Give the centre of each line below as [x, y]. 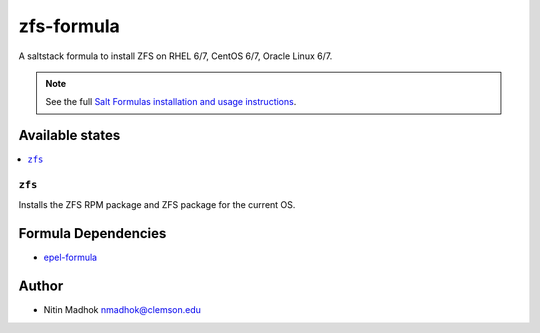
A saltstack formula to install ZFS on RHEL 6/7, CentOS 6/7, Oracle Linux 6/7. [175, 56]
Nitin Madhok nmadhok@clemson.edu [122, 310]
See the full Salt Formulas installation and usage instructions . [171, 102]
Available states [69, 135]
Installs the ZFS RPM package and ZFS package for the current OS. [157, 205]
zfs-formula [69, 26]
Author [41, 286]
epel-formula [70, 257]
